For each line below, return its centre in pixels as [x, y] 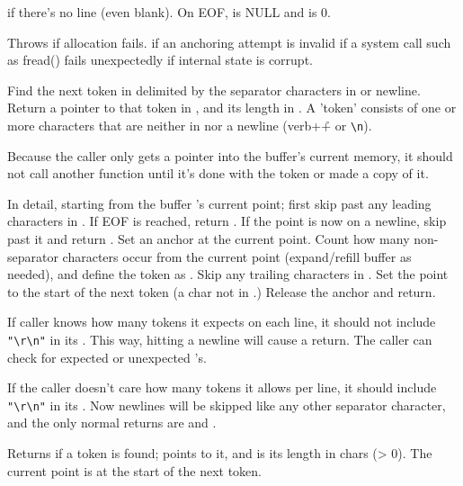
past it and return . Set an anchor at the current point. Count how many [209, 238]
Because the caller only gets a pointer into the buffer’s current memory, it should [230, 155]
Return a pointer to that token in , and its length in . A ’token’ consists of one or [232, 108]
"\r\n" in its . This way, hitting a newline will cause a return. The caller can [220, 339]
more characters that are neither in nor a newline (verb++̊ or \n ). [190, 125]
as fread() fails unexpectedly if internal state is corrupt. [160, 60]
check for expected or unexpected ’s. [107, 357]
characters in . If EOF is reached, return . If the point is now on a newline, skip [227, 221]
